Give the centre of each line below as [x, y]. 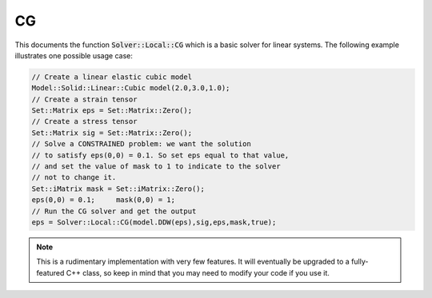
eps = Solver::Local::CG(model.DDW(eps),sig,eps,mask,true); [154, 223]
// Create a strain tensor [84, 99]
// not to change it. [74, 177]
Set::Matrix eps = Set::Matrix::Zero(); [112, 111]
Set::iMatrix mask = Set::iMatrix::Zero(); [118, 189]
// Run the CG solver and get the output [114, 211]
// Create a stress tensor [84, 121]
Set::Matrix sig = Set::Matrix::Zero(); [112, 133]
